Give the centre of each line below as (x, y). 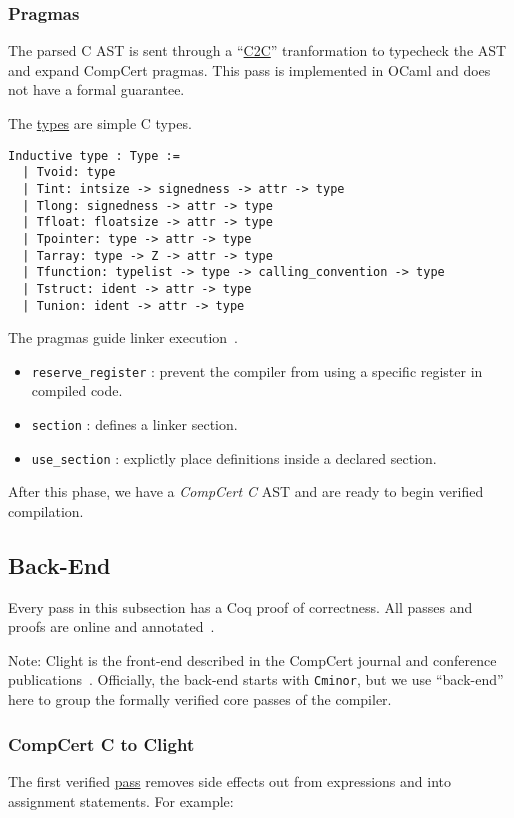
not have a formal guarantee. (96, 89)
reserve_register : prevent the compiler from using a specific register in (257, 370)
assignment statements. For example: (121, 800)
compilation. (46, 510)
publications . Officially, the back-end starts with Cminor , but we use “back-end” (256, 679)
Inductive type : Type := (94, 155)
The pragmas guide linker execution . (123, 337)
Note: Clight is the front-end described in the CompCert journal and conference (252, 659)
